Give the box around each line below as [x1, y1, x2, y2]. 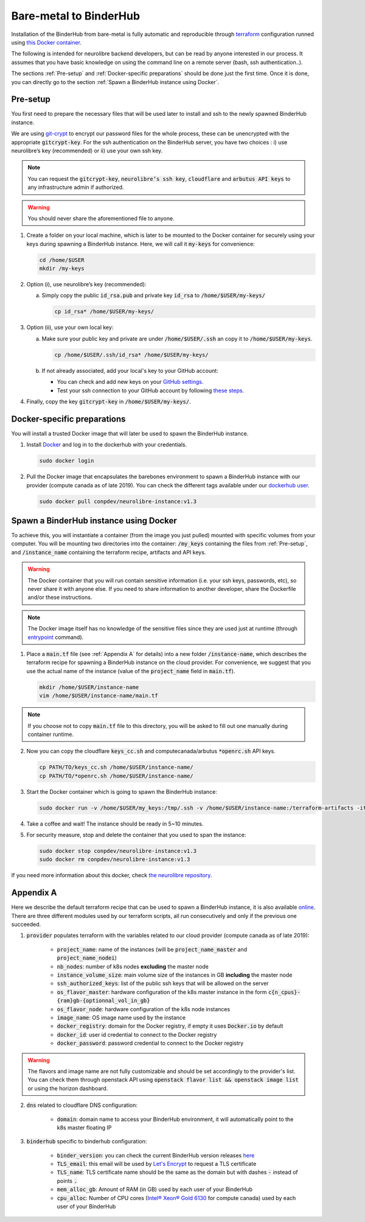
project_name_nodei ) [57, 954, 117, 962]
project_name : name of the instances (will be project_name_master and [57, 945, 248, 953]
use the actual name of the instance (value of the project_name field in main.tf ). [26, 667, 235, 674]
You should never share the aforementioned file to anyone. [27, 214, 175, 222]
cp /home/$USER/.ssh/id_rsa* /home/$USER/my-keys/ [54, 351, 209, 358]
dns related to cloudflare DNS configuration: [26, 1101, 138, 1109]
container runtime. [27, 730, 74, 738]
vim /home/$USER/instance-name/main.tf [39, 692, 158, 699]
